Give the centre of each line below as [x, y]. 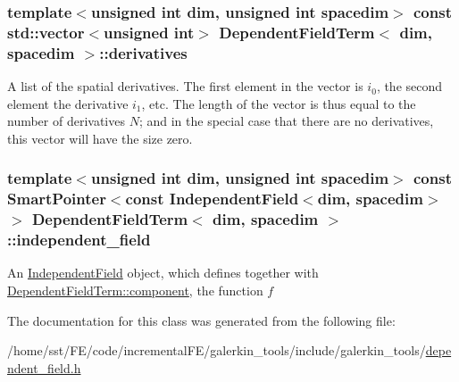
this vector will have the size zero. [100, 138]
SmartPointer [57, 199]
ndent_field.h [44, 367]
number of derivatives [66, 121]
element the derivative [68, 103]
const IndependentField [212, 199]
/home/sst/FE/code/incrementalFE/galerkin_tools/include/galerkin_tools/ [217, 350]
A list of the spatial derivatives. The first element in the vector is [185, 86]
